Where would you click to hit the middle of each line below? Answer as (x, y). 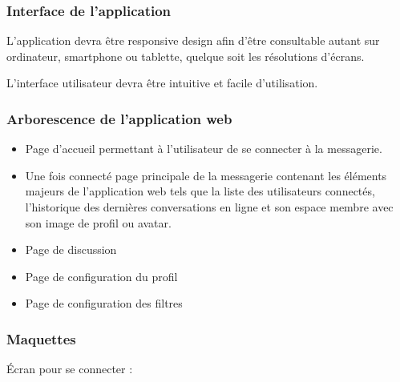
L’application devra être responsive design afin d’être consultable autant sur (193, 40)
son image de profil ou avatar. (98, 222)
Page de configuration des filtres (104, 303)
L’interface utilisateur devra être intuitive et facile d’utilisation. (162, 83)
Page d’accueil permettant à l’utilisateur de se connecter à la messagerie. (204, 149)
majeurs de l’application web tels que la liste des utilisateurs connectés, (200, 191)
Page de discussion (71, 249)
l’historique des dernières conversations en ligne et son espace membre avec (209, 207)
